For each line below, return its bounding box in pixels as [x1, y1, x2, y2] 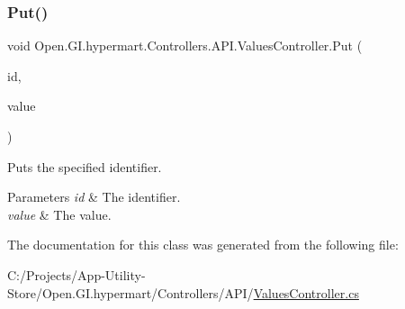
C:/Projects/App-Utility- [7, 265, 146, 284]
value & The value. [7, 204, 112, 223]
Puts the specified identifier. [7, 157, 162, 176]
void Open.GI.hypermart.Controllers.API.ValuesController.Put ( [7, 36, 363, 55]
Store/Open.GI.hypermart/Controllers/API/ [7, 283, 254, 302]
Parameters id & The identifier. [7, 187, 181, 206]
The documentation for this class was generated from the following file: [7, 235, 399, 254]
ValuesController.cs [253, 283, 359, 302]
